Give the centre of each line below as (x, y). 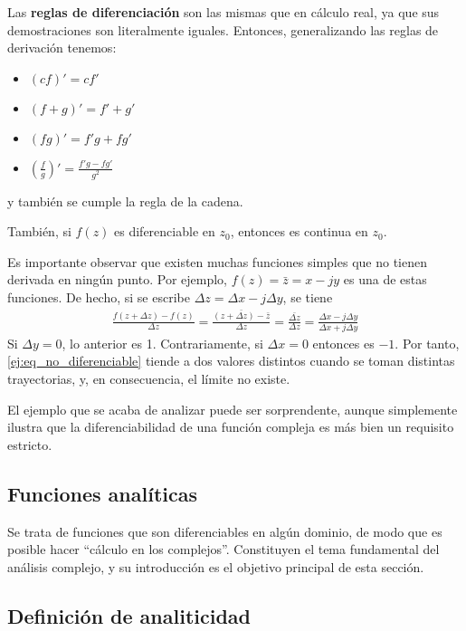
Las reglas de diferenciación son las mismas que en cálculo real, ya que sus (223, 12)
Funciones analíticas (102, 493)
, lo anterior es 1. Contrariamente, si (162, 343)
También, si (39, 231)
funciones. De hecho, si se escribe (99, 297)
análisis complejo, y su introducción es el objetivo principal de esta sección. (216, 566)
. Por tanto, (427, 343)
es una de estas (385, 279)
